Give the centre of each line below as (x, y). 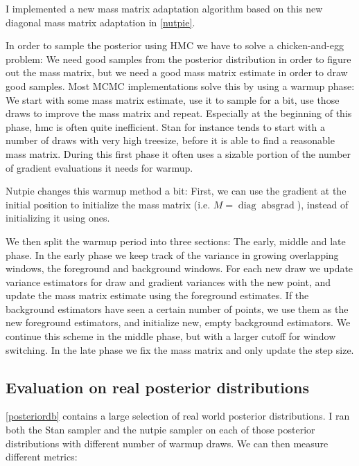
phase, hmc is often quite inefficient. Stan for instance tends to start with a (165, 126)
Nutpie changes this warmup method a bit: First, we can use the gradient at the (176, 191)
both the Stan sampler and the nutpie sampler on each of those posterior (160, 430)
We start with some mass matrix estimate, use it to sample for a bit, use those (173, 99)
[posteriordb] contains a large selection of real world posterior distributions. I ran (178, 416)
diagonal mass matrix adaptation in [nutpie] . (100, 22)
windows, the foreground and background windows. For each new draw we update (179, 268)
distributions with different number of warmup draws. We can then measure (167, 443)
